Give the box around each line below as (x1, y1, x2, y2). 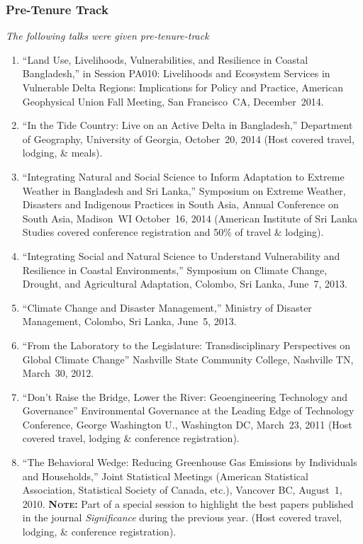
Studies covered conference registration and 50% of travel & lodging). (22, 225, 324, 239)
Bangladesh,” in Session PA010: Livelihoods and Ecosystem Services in (22, 66, 330, 81)
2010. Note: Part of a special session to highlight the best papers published (22, 496, 354, 511)
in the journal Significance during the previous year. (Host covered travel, (22, 510, 342, 525)
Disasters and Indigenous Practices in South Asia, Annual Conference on (22, 197, 339, 212)
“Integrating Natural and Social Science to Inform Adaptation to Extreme (22, 169, 345, 183)
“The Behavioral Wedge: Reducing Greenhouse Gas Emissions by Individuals (22, 455, 357, 470)
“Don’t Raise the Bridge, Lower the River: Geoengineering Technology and (22, 389, 348, 404)
